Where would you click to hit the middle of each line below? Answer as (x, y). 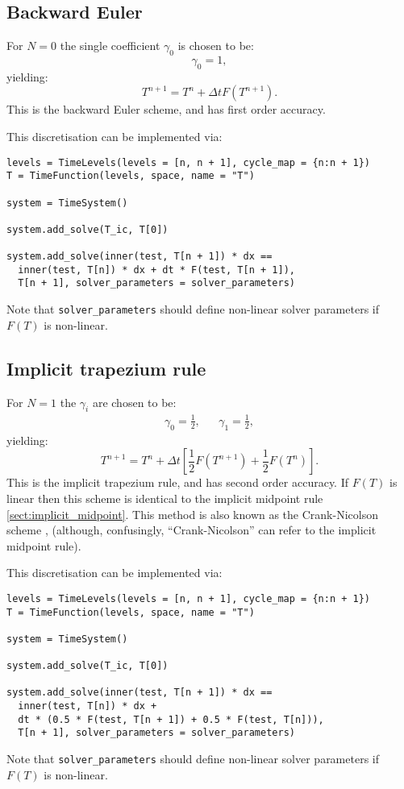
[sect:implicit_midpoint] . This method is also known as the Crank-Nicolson (192, 514)
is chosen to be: (216, 46)
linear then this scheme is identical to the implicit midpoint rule (165, 498)
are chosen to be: (134, 402)
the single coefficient (110, 46)
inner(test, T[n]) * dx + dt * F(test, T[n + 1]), (156, 270)
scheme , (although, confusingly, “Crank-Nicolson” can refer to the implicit (192, 530)
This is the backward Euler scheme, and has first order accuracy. (166, 109)
